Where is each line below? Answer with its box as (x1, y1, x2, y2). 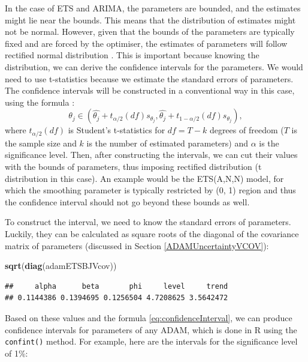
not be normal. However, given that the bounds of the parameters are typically (5, 25, 295, 38)
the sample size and (5, 136, 77, 149)
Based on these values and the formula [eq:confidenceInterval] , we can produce (5, 311, 292, 324)
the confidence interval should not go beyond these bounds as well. (5, 195, 250, 208)
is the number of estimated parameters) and (86, 136, 248, 149)
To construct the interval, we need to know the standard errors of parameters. (5, 216, 291, 228)
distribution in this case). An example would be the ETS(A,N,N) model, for (5, 172, 284, 184)
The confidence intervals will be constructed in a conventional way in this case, (5, 84, 295, 97)
